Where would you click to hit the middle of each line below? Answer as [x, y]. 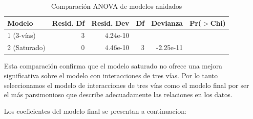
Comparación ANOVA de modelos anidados [116, 6]
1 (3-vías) [22, 35]
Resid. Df [68, 23]
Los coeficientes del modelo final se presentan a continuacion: [95, 110]
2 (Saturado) [26, 47]
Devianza [167, 23]
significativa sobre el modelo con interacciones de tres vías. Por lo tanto [111, 75]
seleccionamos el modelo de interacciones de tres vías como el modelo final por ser [126, 85]
